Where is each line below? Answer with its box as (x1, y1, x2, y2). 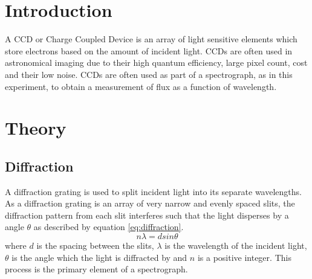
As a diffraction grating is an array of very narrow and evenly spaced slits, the (5, 197, 295, 210)
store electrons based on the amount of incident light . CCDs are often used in (5, 44, 293, 57)
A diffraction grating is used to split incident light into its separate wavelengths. (5, 185, 302, 197)
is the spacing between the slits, (36, 239, 154, 252)
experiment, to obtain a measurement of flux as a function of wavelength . (5, 80, 277, 92)
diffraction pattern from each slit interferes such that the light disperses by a (5, 208, 289, 221)
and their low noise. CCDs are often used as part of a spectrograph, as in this (5, 68, 293, 80)
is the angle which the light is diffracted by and (11, 251, 187, 263)
